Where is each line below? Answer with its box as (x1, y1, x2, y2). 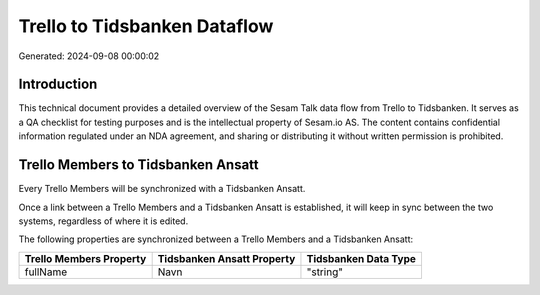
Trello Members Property (24, 251, 147, 265)
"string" (306, 265, 344, 279)
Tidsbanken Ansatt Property (157, 251, 296, 265)
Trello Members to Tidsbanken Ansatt (18, 156, 259, 174)
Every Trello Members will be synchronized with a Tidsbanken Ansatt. (18, 183, 306, 195)
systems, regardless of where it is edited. (18, 215, 189, 227)
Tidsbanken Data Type (306, 251, 417, 265)
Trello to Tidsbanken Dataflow (18, 15, 274, 37)
